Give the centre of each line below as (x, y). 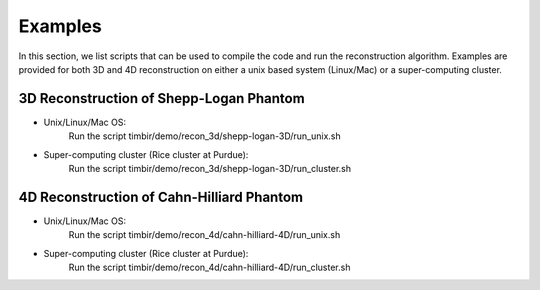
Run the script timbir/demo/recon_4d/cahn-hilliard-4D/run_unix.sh (204, 235)
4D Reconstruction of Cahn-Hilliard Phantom (161, 196)
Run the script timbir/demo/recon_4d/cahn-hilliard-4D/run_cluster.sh (209, 267)
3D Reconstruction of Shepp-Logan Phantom (161, 98)
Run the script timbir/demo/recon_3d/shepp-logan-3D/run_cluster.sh (210, 169)
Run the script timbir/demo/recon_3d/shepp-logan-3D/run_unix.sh (205, 136)
